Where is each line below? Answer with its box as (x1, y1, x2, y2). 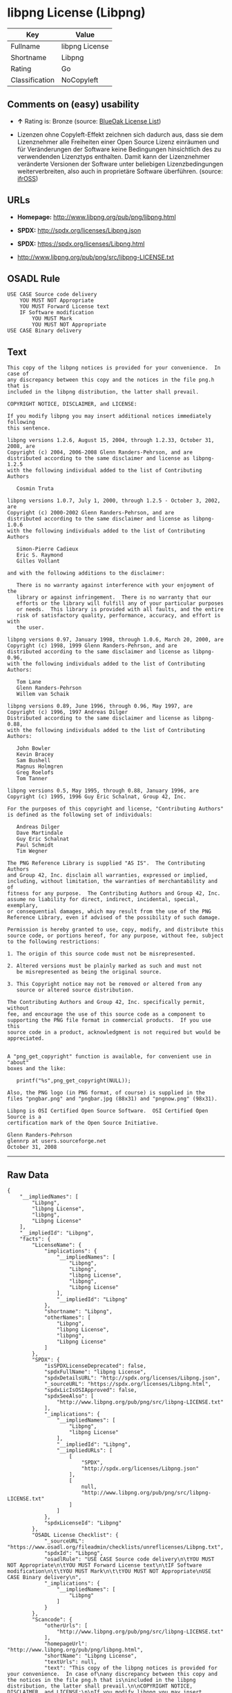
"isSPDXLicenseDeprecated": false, (43, 1362, 147, 1369)
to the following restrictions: (7, 938, 100, 945)
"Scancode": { (32, 1616, 72, 1623)
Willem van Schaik (16, 690, 70, 698)
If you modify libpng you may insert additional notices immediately (7, 413, 212, 420)
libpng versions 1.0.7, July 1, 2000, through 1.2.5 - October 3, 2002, (7, 497, 221, 505)
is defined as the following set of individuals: (7, 811, 153, 819)
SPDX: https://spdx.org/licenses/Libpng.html (17, 240, 145, 248)
